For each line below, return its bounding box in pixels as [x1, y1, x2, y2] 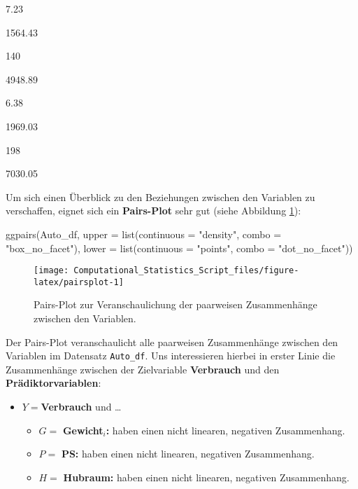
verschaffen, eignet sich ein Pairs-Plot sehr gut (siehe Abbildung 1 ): [6, 203, 301, 218]
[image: [34, 266, 69, 276]
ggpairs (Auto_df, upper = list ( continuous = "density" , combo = [6, 226, 282, 241]
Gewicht [62, 422, 103, 437]
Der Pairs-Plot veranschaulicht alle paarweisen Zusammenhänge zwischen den [6, 334, 338, 349]
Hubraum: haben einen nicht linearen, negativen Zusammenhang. [63, 469, 350, 484]
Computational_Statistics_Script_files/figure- [73, 266, 299, 276]
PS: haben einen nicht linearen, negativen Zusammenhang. [61, 446, 315, 461]
